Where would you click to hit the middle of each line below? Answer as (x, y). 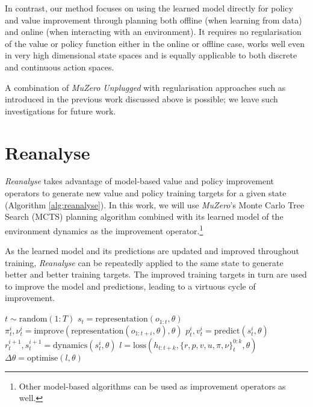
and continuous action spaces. (60, 67)
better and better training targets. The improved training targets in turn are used (156, 274)
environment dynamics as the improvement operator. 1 (104, 229)
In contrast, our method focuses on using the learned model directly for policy (149, 8)
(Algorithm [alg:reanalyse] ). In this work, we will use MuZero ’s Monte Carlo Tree (155, 204)
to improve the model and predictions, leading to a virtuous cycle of (130, 286)
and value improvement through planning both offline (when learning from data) (153, 20)
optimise (42, 358)
